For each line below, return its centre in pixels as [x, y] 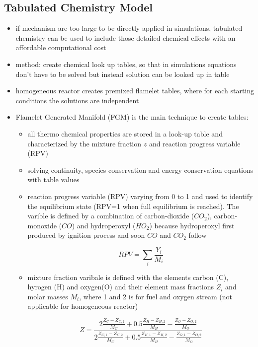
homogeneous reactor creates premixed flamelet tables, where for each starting [135, 91]
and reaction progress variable [195, 143]
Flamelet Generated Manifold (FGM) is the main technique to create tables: [132, 117]
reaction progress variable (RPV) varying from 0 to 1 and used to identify [140, 196]
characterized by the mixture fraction [85, 143]
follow [198, 235]
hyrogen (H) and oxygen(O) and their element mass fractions [121, 287]
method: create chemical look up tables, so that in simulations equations [126, 64]
